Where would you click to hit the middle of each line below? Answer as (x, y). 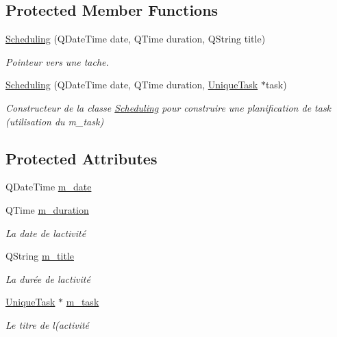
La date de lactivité (46, 233)
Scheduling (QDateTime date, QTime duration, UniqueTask (132, 85)
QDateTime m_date (49, 187)
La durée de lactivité (48, 278)
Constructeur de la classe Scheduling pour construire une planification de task (168, 107)
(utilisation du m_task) (55, 121)
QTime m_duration (47, 209)
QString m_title (40, 256)
